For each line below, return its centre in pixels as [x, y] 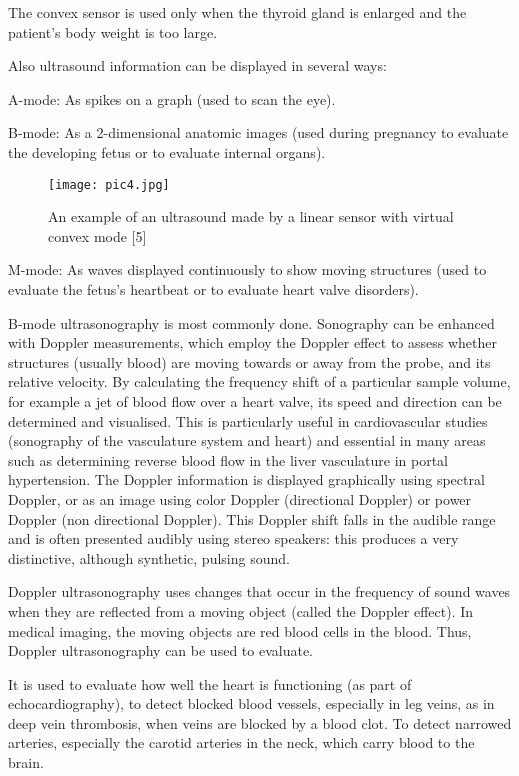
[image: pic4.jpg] [109, 184]
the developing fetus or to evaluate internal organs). [167, 151]
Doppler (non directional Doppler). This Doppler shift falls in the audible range [252, 518]
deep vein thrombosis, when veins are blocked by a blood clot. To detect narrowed [260, 722]
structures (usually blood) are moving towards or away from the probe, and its [249, 361]
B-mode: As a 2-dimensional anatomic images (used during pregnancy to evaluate [258, 132]
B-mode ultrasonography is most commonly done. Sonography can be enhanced [251, 322]
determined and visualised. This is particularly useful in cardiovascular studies [248, 420]
